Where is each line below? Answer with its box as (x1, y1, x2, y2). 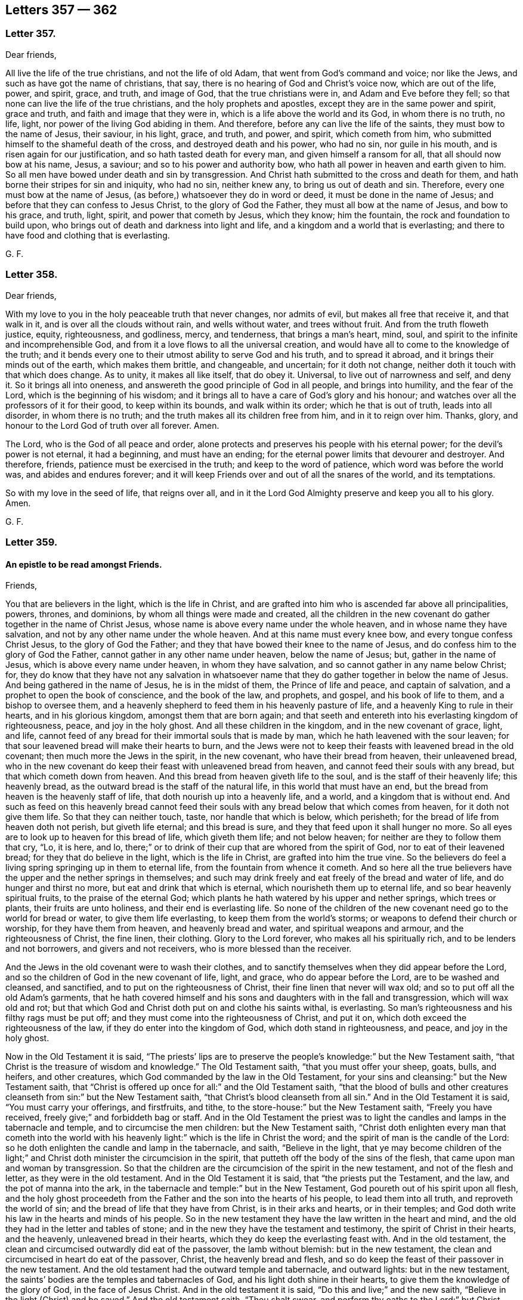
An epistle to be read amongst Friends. (5, 559, 162, 569)
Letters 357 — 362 (5, 2, 117, 17)
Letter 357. (5, 27, 56, 40)
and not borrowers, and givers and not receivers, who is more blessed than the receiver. (5, 943, 352, 954)
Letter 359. (5, 536, 58, 548)
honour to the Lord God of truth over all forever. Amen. (5, 420, 219, 431)
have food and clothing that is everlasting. (5, 230, 170, 240)
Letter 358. (5, 268, 58, 281)
